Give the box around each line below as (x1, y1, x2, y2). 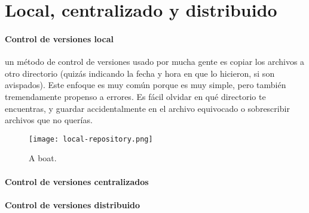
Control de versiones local (5, 32, 114, 45)
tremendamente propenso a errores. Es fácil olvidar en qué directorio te (5, 90, 266, 102)
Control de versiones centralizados (5, 175, 149, 187)
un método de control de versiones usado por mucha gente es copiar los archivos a (5, 55, 305, 68)
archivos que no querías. (5, 114, 93, 126)
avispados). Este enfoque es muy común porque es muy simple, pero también (5, 79, 286, 91)
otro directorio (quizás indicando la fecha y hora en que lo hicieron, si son (5, 67, 275, 79)
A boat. (29, 152, 57, 164)
